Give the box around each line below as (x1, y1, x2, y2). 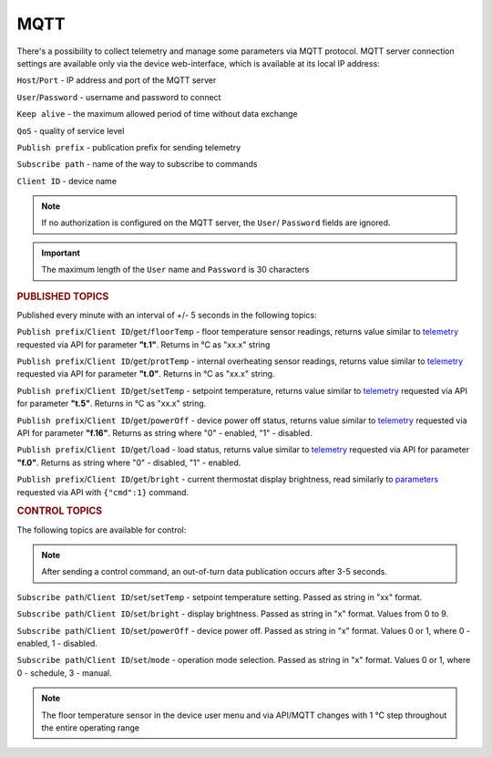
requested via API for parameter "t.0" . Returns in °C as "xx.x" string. (16, 368, 275, 379)
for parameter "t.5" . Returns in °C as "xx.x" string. (16, 398, 207, 410)
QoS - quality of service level (16, 125, 125, 136)
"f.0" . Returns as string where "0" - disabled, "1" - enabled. (16, 457, 241, 468)
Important (41, 247, 81, 258)
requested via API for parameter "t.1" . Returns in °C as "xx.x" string (16, 338, 271, 350)
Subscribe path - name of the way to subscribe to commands (16, 159, 258, 170)
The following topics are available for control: (16, 524, 187, 535)
